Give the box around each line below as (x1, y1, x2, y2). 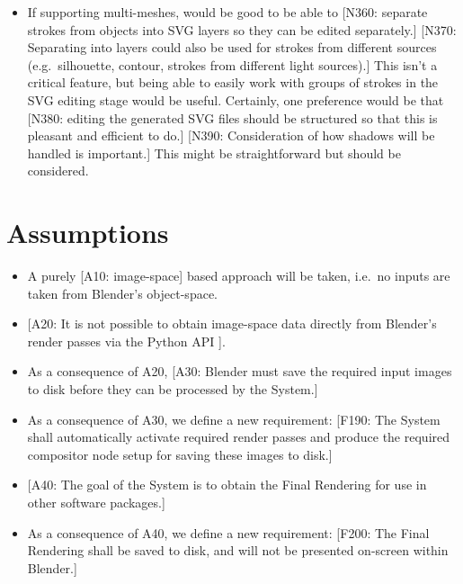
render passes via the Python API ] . (27, 331, 226, 350)
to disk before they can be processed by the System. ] (27, 380, 318, 399)
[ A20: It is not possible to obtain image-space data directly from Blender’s (27, 314, 437, 333)
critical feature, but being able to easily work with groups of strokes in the (27, 73, 439, 92)
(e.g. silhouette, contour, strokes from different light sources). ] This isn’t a (27, 55, 438, 74)
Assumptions (6, 214, 169, 251)
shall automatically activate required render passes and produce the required (27, 427, 450, 446)
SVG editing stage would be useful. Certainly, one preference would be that (27, 90, 444, 109)
